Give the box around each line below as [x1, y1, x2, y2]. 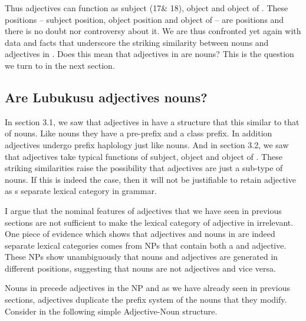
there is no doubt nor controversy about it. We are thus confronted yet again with [5, 25, 301, 37]
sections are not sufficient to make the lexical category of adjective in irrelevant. [5, 216, 294, 228]
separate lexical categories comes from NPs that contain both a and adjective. [5, 239, 287, 251]
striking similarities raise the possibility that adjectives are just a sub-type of [5, 162, 283, 174]
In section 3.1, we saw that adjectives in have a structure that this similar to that [5, 115, 300, 128]
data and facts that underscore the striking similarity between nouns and [5, 36, 269, 48]
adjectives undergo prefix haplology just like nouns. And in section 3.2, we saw [5, 138, 289, 151]
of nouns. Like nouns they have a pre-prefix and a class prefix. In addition [5, 127, 272, 139]
